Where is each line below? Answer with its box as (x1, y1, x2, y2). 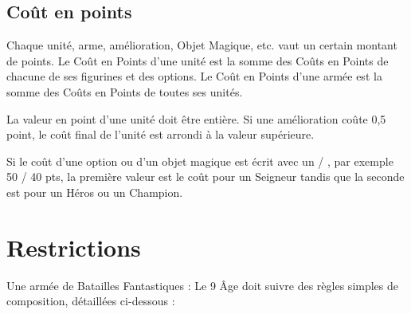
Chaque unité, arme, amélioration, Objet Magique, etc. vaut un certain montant (6, 37, 397, 53)
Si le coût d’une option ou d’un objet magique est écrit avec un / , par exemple (6, 152, 393, 169)
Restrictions (6, 230, 141, 263)
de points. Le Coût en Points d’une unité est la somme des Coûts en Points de (6, 52, 389, 69)
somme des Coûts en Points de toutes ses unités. (6, 83, 243, 100)
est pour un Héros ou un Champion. (6, 183, 183, 200)
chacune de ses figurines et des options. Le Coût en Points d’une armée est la (6, 68, 382, 84)
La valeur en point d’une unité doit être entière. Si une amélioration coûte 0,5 (6, 110, 386, 127)
